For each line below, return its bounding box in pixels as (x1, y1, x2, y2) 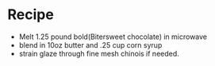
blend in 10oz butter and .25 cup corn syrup (18, 40, 163, 49)
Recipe (7, 6, 55, 24)
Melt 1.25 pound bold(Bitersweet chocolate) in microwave (18, 32, 208, 41)
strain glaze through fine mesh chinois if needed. (18, 49, 179, 58)
